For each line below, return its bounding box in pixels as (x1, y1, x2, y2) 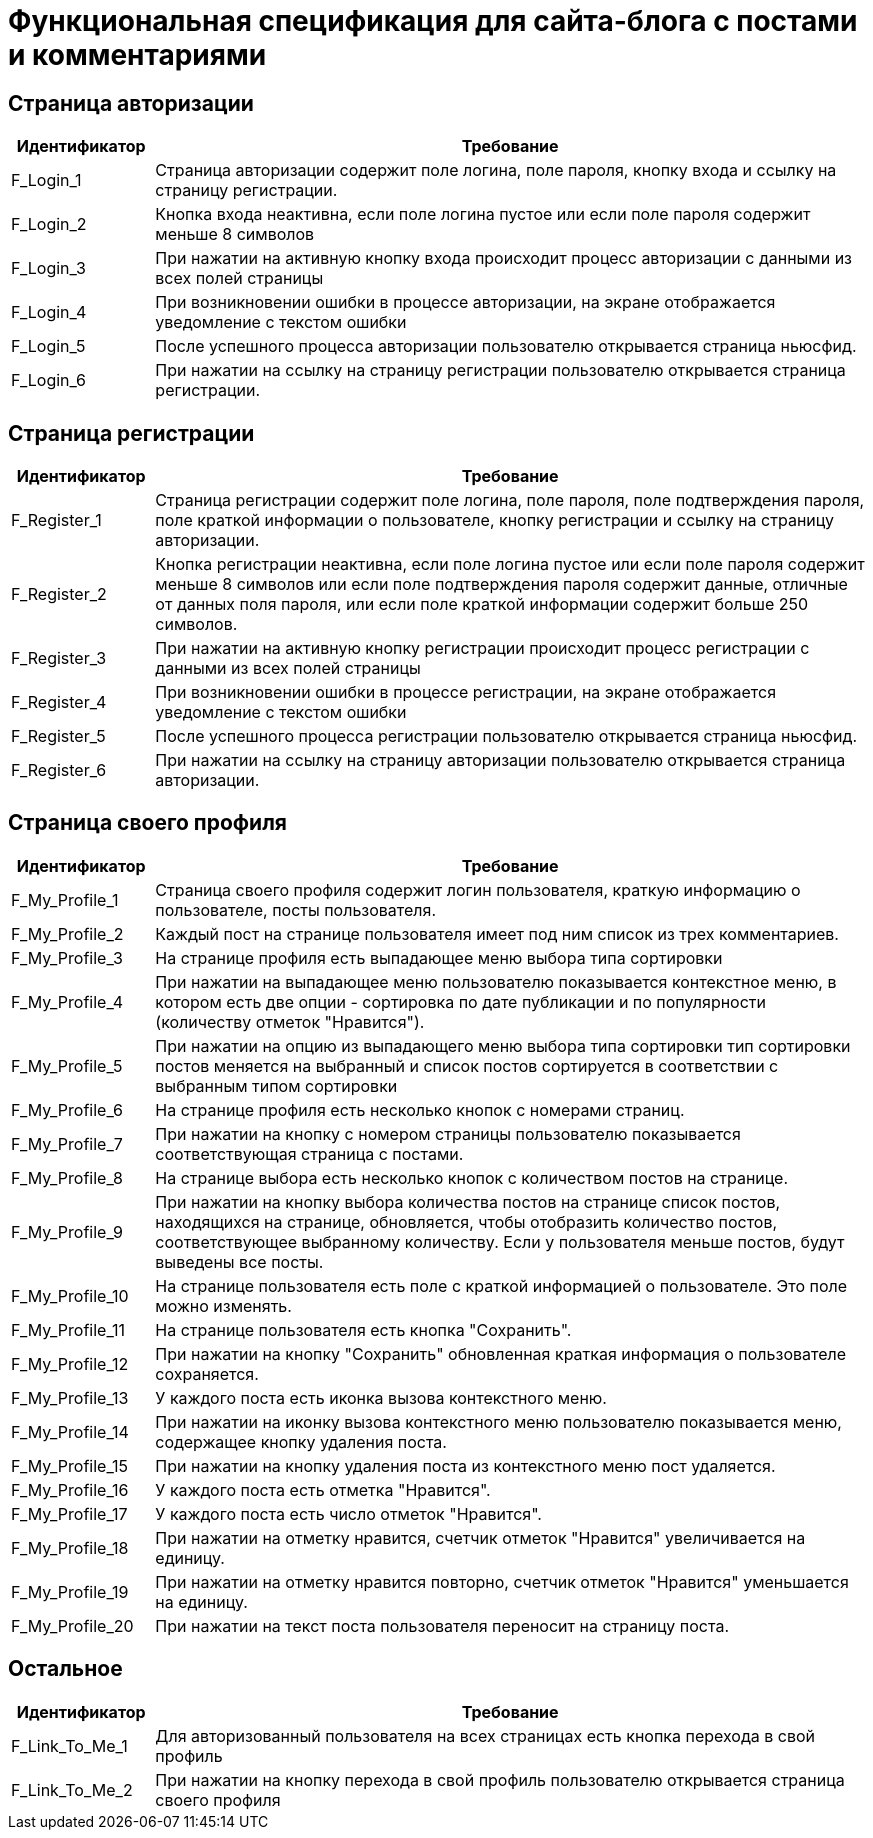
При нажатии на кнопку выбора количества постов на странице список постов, (155, 1191, 781, 1212)
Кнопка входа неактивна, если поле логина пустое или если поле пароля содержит (155, 204, 811, 225)
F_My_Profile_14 (11, 1421, 129, 1442)
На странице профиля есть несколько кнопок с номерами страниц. (155, 1099, 685, 1120)
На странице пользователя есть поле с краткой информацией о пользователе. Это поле (155, 1275, 847, 1296)
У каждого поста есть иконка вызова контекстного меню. (155, 1387, 607, 1408)
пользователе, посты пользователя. (155, 899, 437, 920)
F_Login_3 (11, 258, 86, 279)
